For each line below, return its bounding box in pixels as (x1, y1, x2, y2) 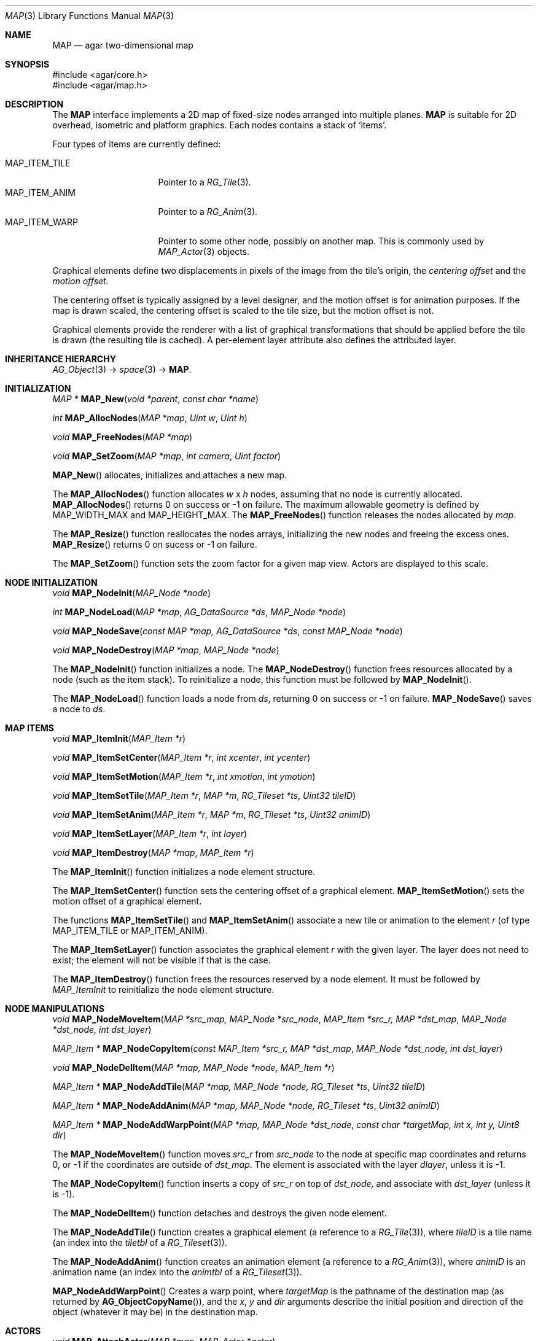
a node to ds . (52, 704, 106, 714)
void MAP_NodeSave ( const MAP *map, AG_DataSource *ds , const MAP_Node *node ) (52, 626, 403, 636)
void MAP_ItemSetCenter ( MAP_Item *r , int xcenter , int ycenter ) (52, 752, 311, 763)
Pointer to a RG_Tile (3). (158, 177, 251, 187)
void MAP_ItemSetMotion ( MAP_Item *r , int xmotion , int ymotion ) (52, 771, 316, 782)
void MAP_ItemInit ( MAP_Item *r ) (52, 733, 186, 744)
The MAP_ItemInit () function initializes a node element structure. (52, 866, 316, 877)
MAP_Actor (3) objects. (158, 246, 250, 257)
